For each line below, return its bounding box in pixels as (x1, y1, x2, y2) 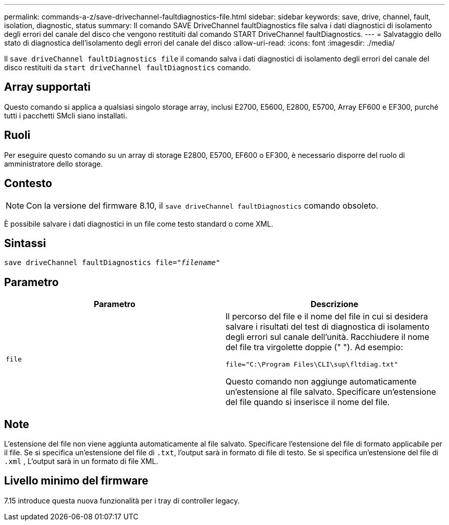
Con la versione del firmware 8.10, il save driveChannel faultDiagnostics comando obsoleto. (26, 200, 379, 211)
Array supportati (4, 80, 91, 94)
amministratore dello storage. (4, 159, 103, 168)
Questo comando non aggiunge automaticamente (226, 376, 417, 387)
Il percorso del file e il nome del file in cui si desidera (226, 311, 428, 322)
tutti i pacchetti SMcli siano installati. (4, 111, 127, 120)
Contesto (4, 177, 52, 190)
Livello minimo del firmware (4, 474, 149, 488)
